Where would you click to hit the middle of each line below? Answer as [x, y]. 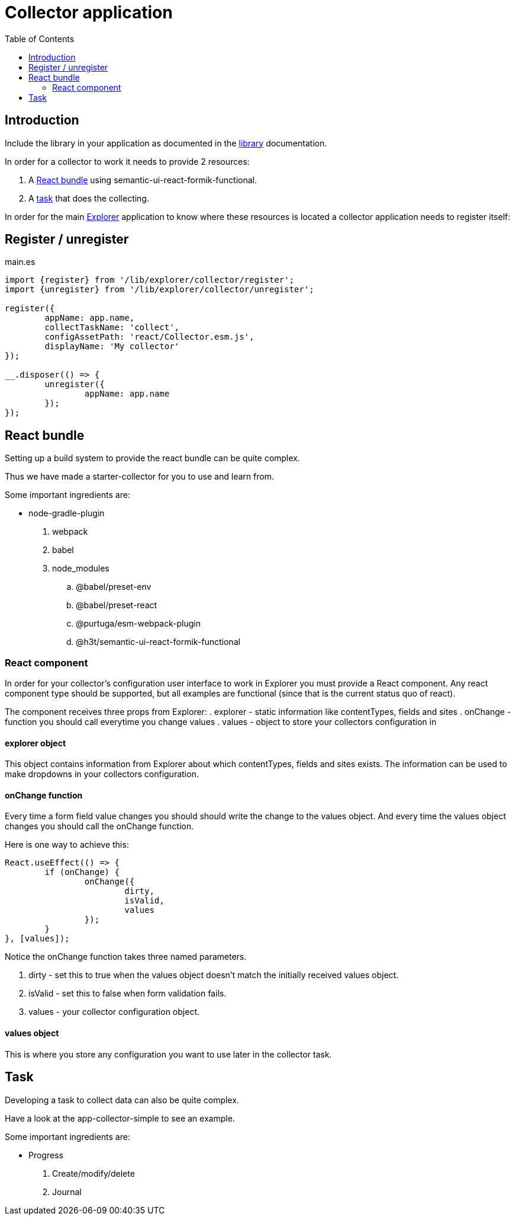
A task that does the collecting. [89, 198]
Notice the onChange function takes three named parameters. [126, 957]
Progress [46, 1155]
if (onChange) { [82, 872]
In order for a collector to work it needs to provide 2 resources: [127, 161]
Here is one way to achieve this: [67, 845]
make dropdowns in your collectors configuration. [102, 774]
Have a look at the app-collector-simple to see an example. [120, 1118]
